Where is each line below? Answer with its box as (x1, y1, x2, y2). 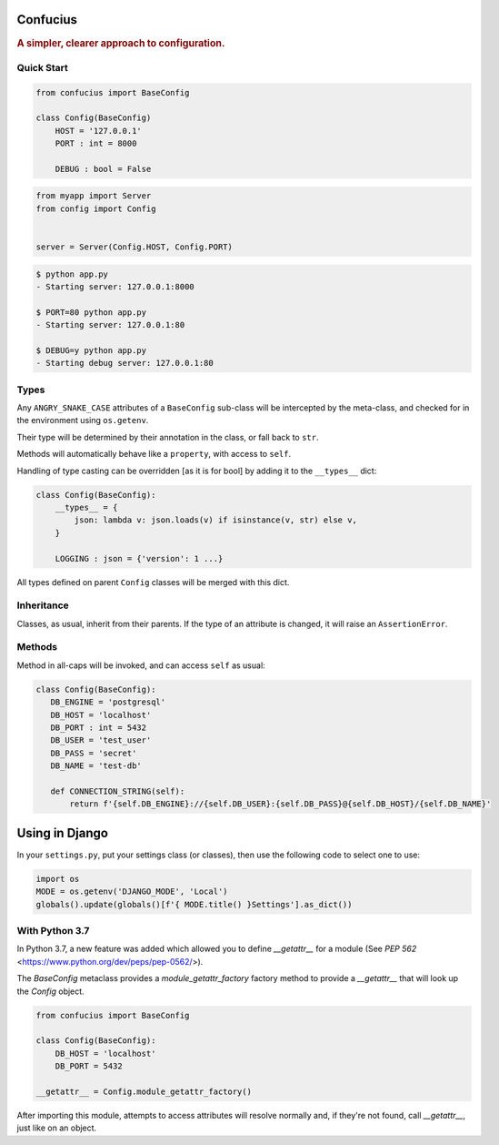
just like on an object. (16, 1122, 97, 1133)
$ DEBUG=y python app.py (35, 345, 147, 355)
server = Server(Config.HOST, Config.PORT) (35, 242, 234, 252)
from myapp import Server (35, 191, 152, 201)
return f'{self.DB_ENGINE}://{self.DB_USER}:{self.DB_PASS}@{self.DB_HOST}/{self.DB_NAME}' (69, 799, 492, 809)
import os (35, 874, 80, 884)
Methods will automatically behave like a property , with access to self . (16, 449, 292, 460)
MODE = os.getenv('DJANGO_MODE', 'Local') (35, 887, 228, 897)
